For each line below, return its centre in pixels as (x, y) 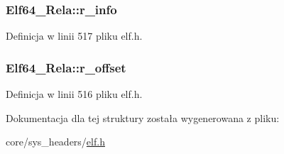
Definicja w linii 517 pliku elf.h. (74, 36)
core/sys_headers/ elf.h (55, 142)
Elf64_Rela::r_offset (66, 67)
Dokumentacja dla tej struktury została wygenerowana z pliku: (143, 117)
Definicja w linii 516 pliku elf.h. (74, 94)
